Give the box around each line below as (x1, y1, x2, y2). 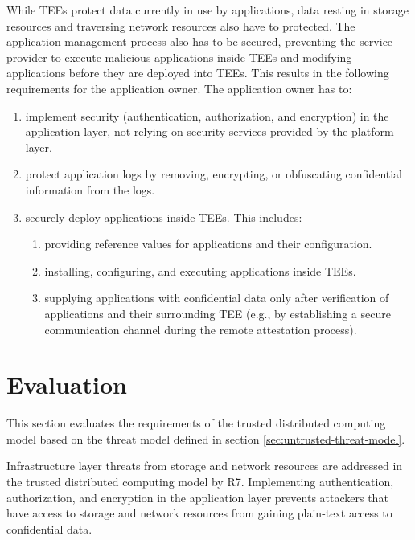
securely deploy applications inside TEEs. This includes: (25, 208, 302, 225)
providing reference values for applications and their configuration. (44, 235, 372, 252)
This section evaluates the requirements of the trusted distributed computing (6, 415, 386, 432)
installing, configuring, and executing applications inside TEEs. (44, 262, 356, 279)
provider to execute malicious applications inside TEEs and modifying (6, 48, 352, 65)
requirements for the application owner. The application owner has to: (6, 80, 352, 96)
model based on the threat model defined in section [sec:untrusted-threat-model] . (6, 430, 405, 447)
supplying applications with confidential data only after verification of (44, 289, 389, 306)
